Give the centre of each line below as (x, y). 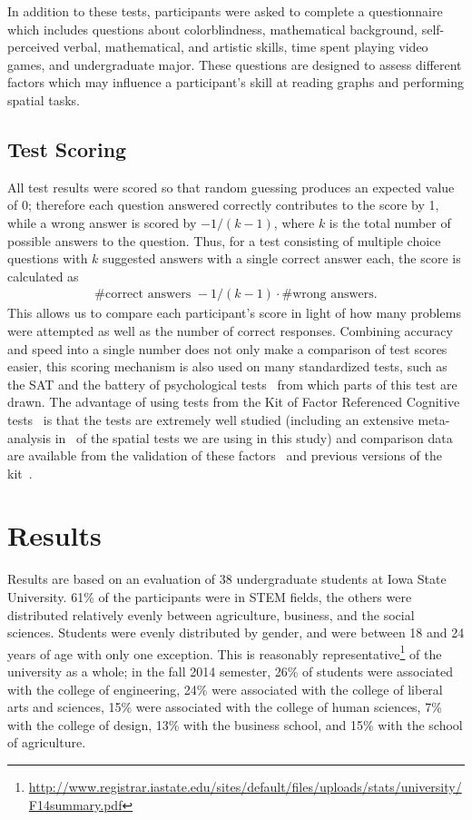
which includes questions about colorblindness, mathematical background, (213, 29)
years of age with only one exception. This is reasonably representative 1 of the (225, 652)
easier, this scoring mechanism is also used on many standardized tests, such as (227, 366)
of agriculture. (47, 742)
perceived (34, 47)
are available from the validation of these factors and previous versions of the (225, 455)
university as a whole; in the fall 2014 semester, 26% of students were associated (231, 672)
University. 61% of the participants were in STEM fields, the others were (210, 597)
